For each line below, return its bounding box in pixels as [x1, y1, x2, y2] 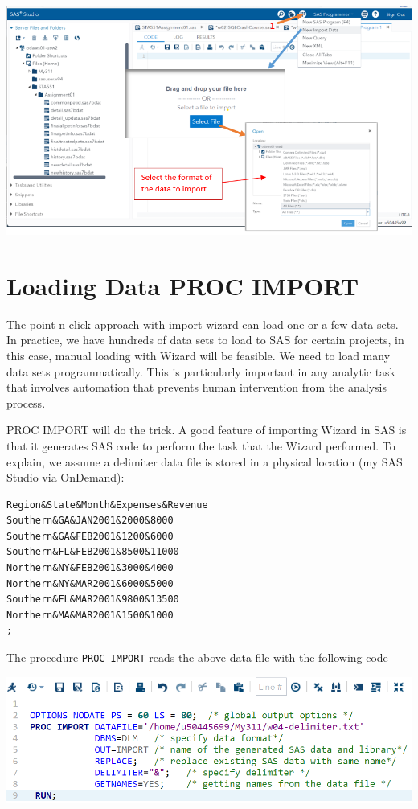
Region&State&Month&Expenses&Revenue [6, 499, 208, 511]
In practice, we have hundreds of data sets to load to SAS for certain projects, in [6, 331, 404, 348]
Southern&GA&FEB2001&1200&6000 [6, 530, 174, 542]
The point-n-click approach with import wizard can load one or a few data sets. [6, 315, 399, 332]
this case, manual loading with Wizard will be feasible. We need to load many [6, 347, 391, 363]
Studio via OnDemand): [6, 469, 125, 486]
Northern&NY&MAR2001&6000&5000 [6, 577, 174, 589]
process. [6, 394, 46, 411]
